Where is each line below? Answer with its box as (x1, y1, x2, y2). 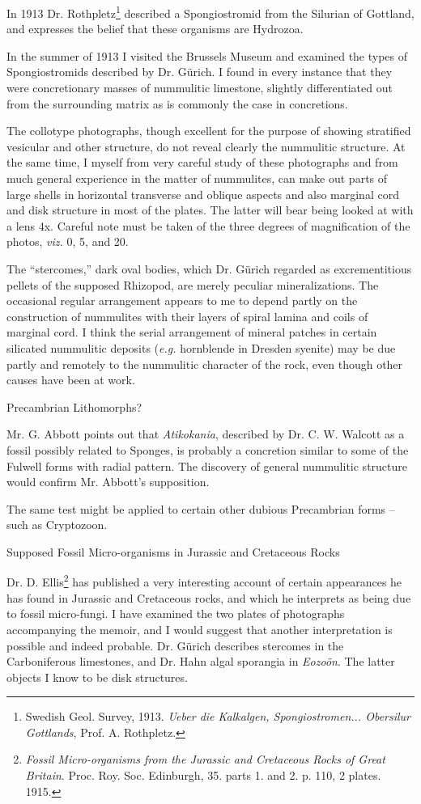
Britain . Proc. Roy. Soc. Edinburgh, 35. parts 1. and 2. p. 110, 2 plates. (25, 767, 381, 784)
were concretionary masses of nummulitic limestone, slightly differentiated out (6, 79, 393, 96)
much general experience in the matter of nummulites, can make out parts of (6, 170, 388, 186)
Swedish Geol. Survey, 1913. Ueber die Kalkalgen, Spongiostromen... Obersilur (25, 708, 411, 725)
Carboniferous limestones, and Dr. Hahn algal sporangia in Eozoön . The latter (6, 653, 395, 670)
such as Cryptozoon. (6, 516, 108, 533)
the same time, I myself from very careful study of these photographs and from (6, 154, 398, 171)
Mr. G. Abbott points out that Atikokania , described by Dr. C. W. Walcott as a (6, 425, 405, 442)
